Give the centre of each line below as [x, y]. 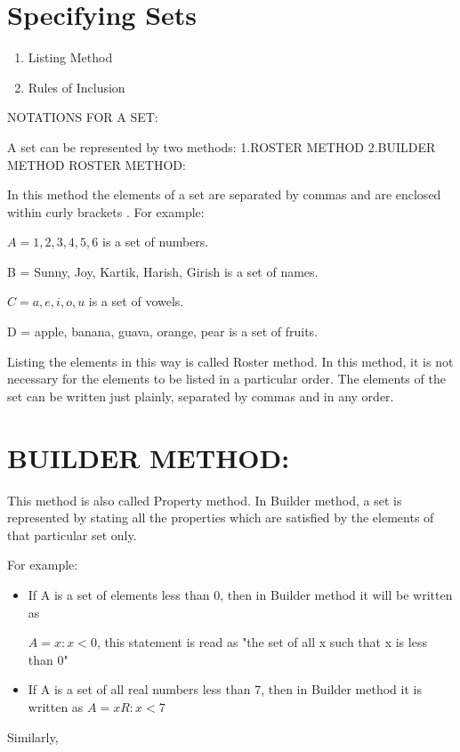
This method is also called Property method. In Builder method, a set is [205, 500]
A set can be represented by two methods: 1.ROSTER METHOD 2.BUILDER [222, 146]
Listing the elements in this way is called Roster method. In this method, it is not [230, 361]
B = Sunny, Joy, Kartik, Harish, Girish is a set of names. [163, 271]
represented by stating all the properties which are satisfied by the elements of [221, 518]
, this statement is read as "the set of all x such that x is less [262, 642]
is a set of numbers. [155, 242]
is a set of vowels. [136, 301]
